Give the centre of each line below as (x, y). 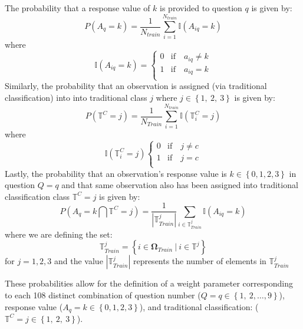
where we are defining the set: (59, 234)
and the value (79, 261)
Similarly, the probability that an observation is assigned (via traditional (136, 86)
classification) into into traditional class (76, 98)
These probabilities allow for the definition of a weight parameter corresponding (149, 283)
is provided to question (201, 8)
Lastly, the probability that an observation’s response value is (116, 173)
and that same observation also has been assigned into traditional (180, 185)
